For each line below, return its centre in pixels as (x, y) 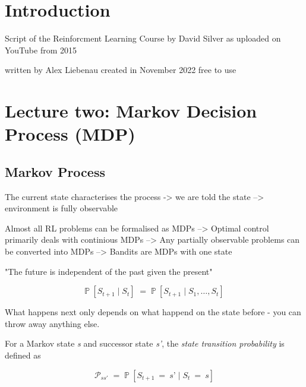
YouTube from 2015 (41, 50)
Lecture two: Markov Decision (131, 111)
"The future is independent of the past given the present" (109, 271)
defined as (23, 355)
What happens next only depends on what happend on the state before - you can (153, 312)
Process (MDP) (70, 134)
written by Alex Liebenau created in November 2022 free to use (121, 70)
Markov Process (55, 171)
